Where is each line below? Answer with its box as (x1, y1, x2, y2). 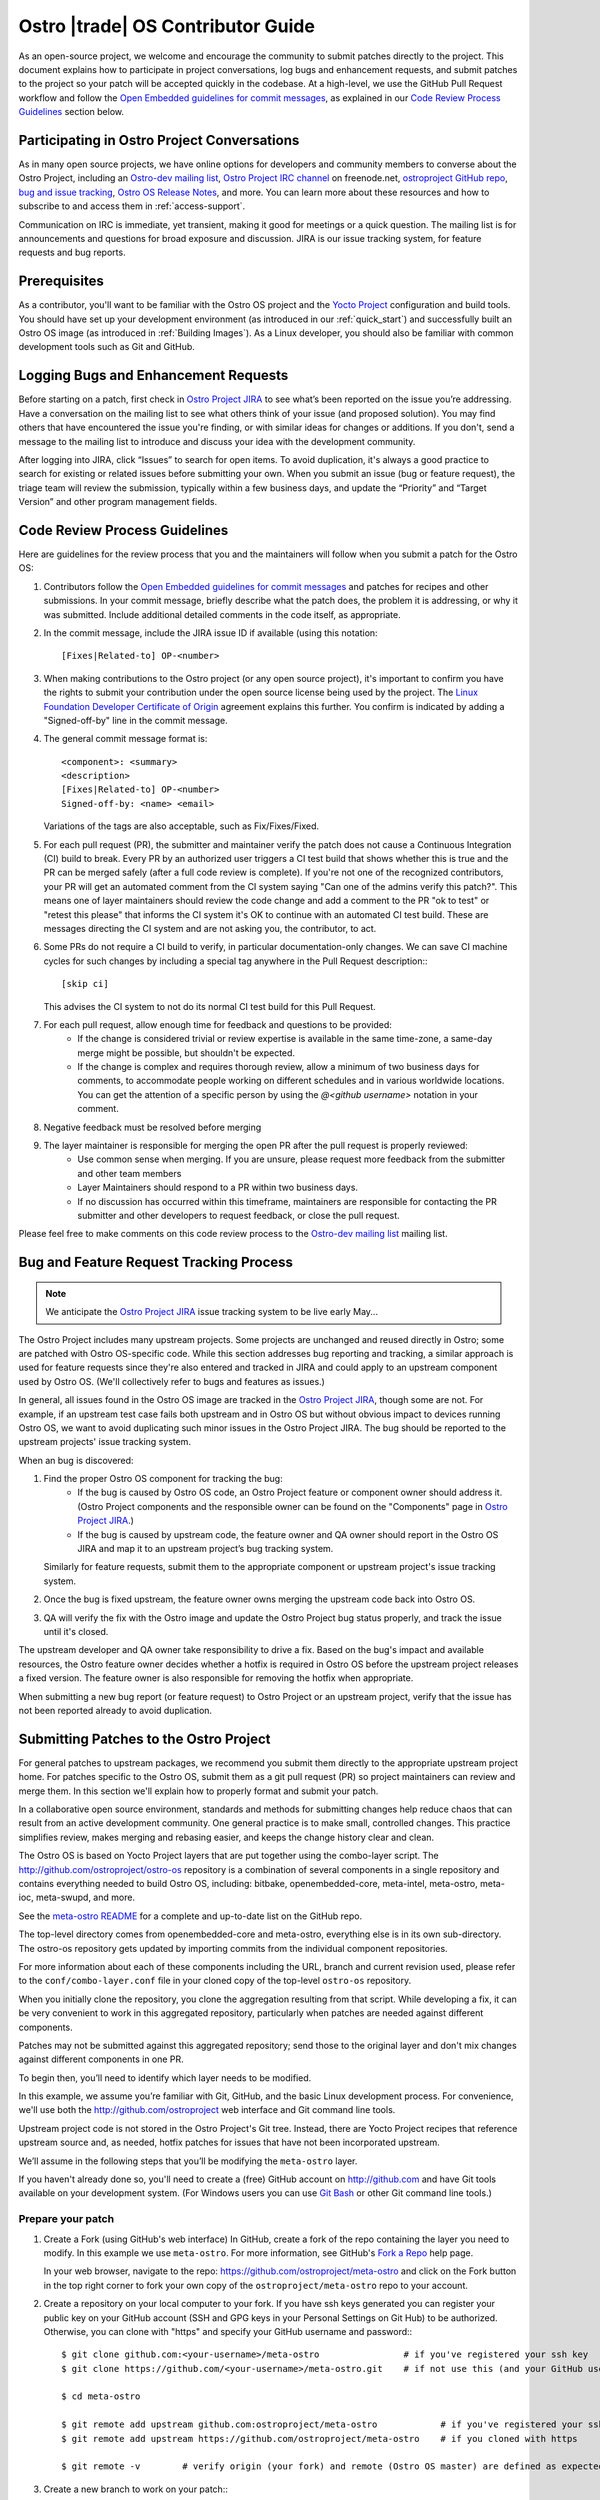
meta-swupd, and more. (35, 1891, 135, 1904)
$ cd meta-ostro (61, 2391, 141, 2402)
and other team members (77, 1167, 182, 1179)
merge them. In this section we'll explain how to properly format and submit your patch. (18, 1785, 379, 1797)
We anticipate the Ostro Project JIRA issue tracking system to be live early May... (45, 1306, 379, 1318)
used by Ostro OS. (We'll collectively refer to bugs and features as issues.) (18, 1375, 325, 1387)
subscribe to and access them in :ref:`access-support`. (18, 200, 246, 212)
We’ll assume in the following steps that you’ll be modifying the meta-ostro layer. (18, 2155, 358, 2167)
